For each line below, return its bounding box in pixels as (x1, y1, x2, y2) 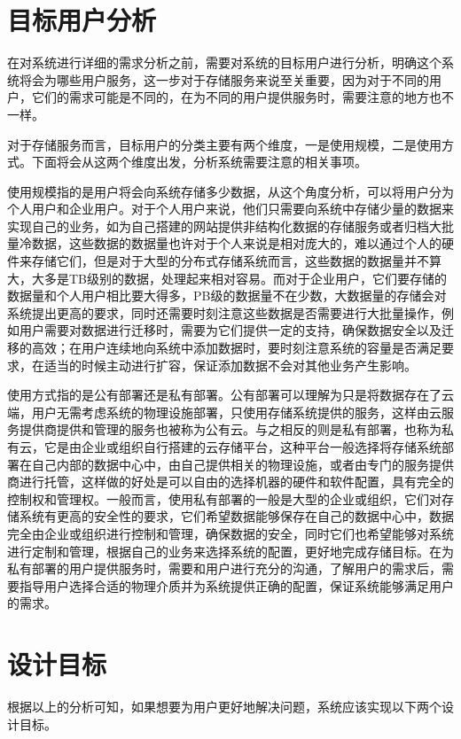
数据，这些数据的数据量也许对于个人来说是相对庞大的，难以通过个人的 (31, 234, 441, 253)
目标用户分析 (7, 2, 157, 38)
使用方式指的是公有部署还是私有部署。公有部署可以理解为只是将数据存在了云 (7, 385, 454, 404)
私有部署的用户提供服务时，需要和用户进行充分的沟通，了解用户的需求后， (7, 559, 441, 578)
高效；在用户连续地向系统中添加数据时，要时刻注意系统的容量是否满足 (31, 338, 441, 357)
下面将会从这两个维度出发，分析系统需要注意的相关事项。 (31, 152, 367, 171)
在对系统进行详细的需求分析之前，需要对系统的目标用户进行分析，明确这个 (7, 53, 441, 72)
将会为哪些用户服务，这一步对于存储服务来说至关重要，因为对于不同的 (19, 70, 429, 89)
